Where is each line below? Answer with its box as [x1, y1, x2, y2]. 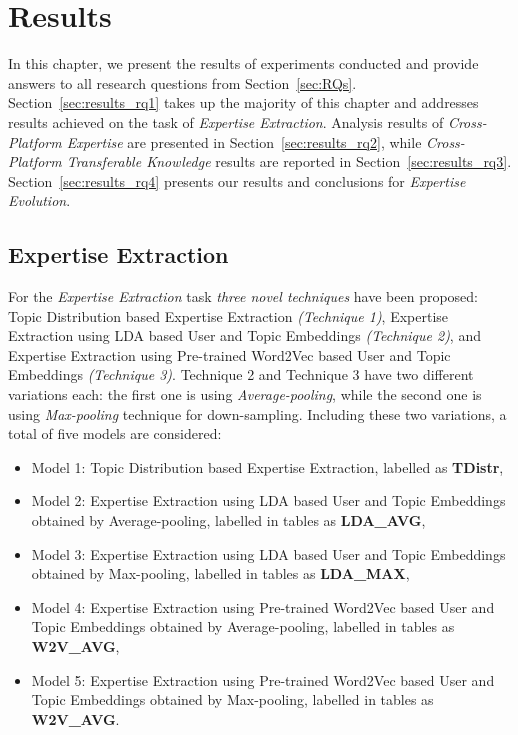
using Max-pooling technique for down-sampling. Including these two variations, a [8, 403, 507, 424]
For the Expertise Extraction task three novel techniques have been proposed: [8, 286, 479, 307]
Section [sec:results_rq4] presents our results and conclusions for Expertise [8, 170, 466, 191]
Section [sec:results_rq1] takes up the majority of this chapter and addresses [8, 92, 479, 113]
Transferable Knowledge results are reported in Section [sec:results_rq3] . [66, 151, 512, 172]
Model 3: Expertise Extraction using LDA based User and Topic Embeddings [31, 543, 506, 564]
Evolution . [8, 190, 71, 211]
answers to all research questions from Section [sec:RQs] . [8, 72, 357, 93]
